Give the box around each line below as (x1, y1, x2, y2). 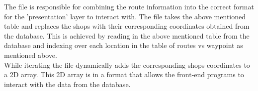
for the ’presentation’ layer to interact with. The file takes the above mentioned (4, 11, 246, 21)
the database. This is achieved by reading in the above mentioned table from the (4, 30, 250, 41)
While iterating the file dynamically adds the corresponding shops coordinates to (4, 59, 250, 70)
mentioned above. (4, 49, 57, 60)
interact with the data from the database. (4, 79, 131, 89)
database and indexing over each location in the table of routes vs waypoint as (4, 40, 243, 50)
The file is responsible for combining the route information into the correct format (4, 1, 254, 11)
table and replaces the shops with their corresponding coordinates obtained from (4, 21, 250, 31)
